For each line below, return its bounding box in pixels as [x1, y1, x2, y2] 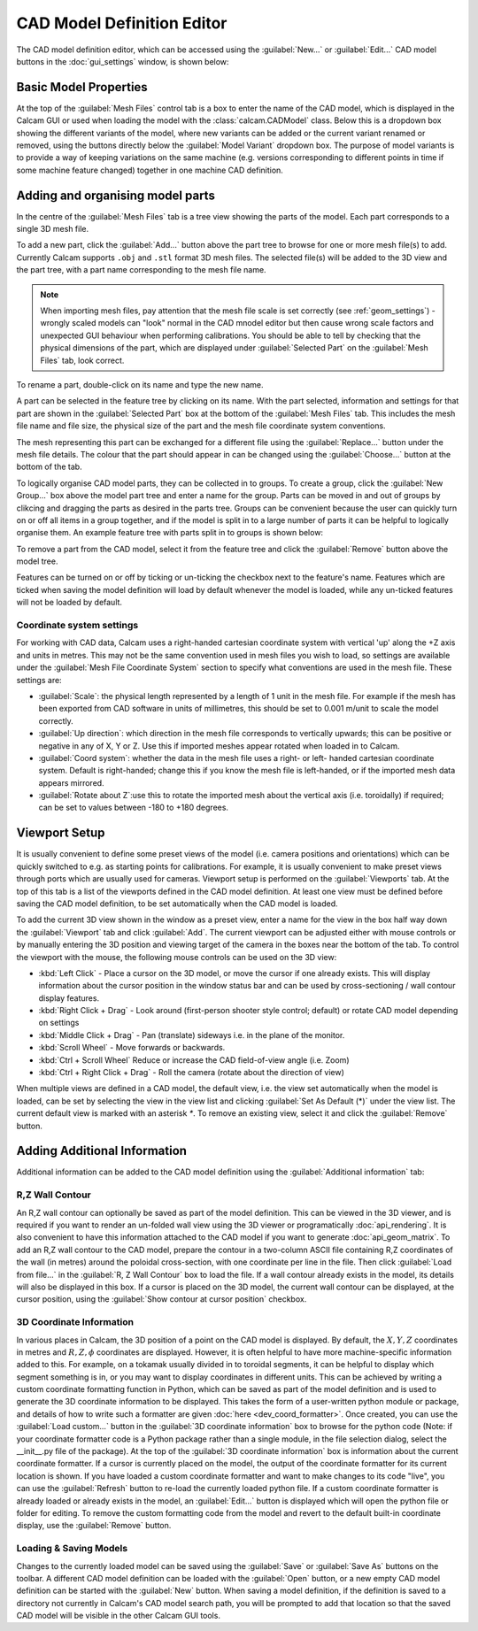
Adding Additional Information [16, 1143, 188, 1158]
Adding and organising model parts [16, 188, 216, 203]
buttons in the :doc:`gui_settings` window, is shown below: [16, 56, 229, 66]
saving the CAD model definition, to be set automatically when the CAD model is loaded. [16, 898, 338, 909]
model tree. [16, 556, 58, 566]
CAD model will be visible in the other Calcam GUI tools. [16, 1611, 221, 1621]
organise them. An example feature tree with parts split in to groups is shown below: [16, 527, 323, 538]
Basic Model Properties [16, 80, 148, 95]
